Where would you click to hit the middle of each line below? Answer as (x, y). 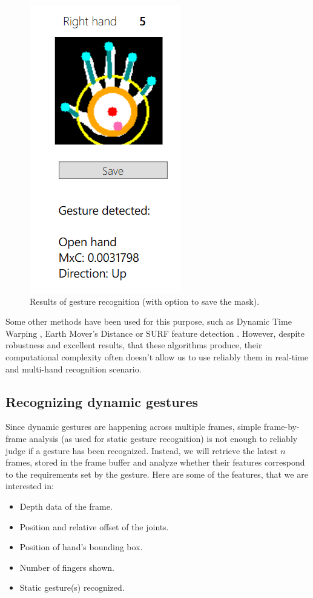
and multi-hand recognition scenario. (74, 369)
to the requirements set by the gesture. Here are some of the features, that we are (157, 474)
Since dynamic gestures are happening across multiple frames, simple (133, 427)
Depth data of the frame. (66, 506)
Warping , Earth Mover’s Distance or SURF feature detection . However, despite (155, 333)
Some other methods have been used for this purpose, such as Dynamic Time (149, 321)
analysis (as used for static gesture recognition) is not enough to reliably (163, 438)
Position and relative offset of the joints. (94, 526)
